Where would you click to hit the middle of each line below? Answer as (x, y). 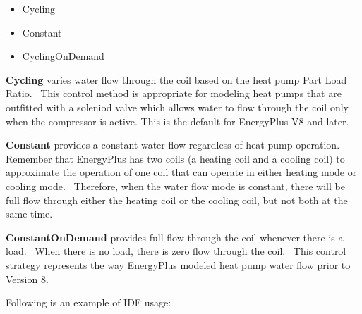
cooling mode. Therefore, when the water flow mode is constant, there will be (175, 186)
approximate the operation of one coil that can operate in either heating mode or (181, 172)
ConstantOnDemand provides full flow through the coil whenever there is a (175, 237)
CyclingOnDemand (63, 56)
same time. (29, 214)
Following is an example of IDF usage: (89, 302)
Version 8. (27, 278)
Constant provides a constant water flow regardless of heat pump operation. (173, 145)
